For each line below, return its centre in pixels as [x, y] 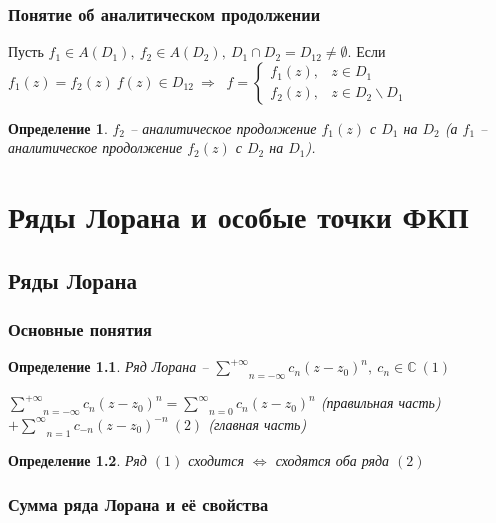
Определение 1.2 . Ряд [77, 459]
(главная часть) [257, 423]
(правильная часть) [380, 402]
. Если [366, 51]
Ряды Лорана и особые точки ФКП [238, 216]
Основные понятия [80, 329]
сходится [216, 459]
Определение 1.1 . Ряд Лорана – [108, 366]
